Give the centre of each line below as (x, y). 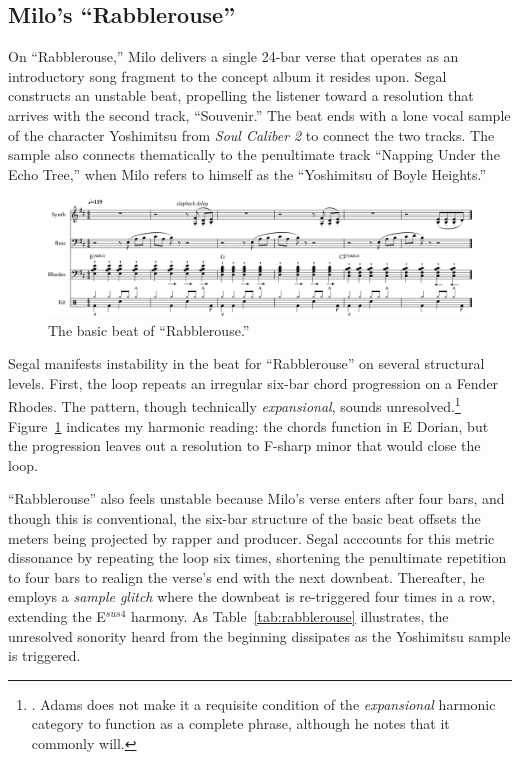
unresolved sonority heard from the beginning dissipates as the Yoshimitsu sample (259, 635)
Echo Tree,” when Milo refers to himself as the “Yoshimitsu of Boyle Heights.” (247, 173)
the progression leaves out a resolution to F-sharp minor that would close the (244, 445)
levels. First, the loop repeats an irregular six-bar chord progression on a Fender (253, 382)
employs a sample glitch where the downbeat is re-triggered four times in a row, (252, 596)
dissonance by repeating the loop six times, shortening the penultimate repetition (257, 557)
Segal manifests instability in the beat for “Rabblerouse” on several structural (246, 363)
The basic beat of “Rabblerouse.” (149, 329)
